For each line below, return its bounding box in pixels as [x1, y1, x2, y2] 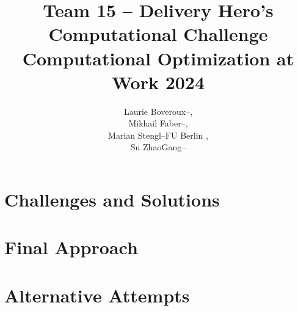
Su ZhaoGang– [130, 141, 186, 153]
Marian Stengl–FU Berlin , [108, 128, 208, 141]
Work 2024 [111, 69, 205, 94]
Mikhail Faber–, [128, 117, 188, 130]
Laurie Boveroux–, [123, 104, 193, 117]
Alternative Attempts [4, 282, 190, 307]
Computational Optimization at [22, 45, 294, 70]
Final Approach [4, 235, 138, 260]
